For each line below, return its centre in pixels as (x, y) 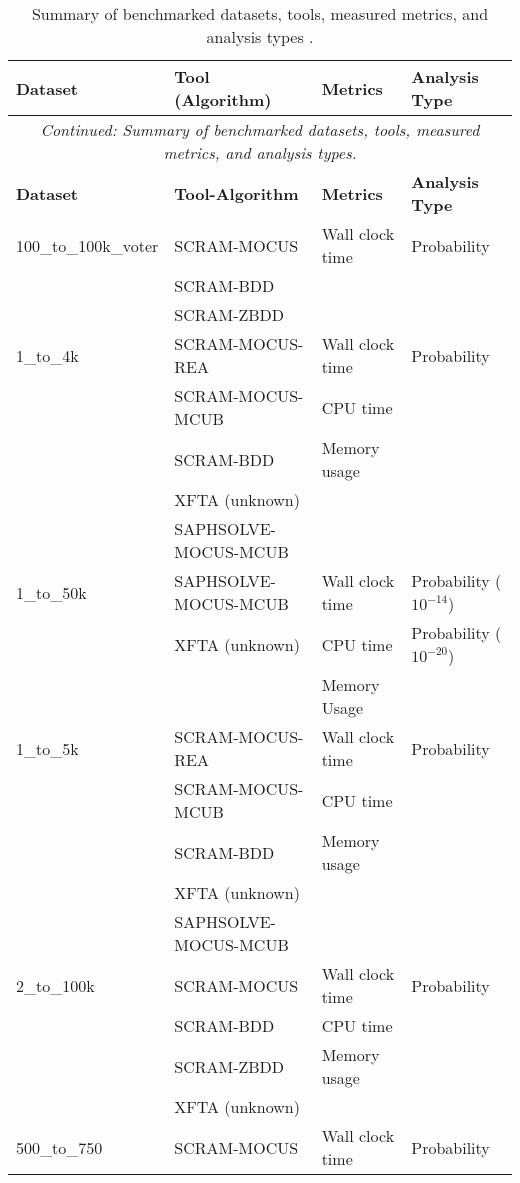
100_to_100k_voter (87, 245)
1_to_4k (47, 355)
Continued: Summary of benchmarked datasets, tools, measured (260, 129)
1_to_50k (51, 592)
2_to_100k (55, 985)
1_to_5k (47, 748)
